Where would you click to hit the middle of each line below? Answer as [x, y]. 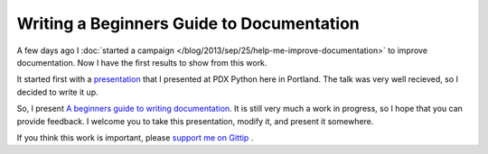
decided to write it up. [57, 92]
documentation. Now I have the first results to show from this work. [142, 62]
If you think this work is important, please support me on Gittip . [135, 137]
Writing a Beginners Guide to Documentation [188, 23]
